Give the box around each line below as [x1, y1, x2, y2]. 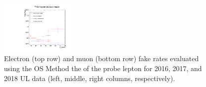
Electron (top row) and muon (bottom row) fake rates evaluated [4, 53, 199, 64]
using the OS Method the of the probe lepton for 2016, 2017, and [4, 63, 202, 74]
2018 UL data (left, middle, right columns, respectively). [4, 73, 175, 83]
